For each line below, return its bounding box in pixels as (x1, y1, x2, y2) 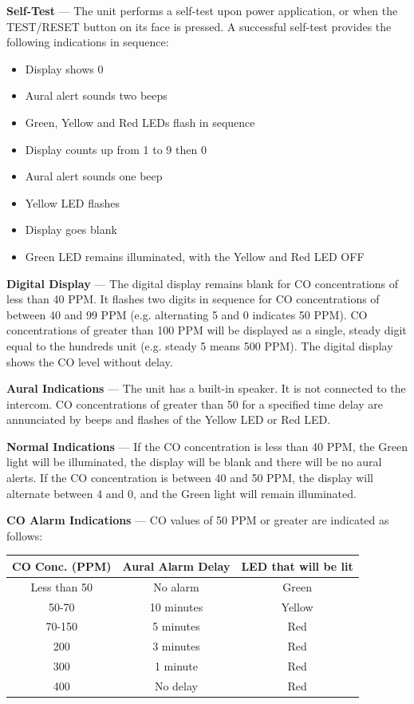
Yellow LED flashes (25, 194, 120, 211)
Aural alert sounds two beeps (25, 87, 168, 104)
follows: (6, 527, 43, 544)
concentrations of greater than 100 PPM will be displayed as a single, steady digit (6, 322, 407, 338)
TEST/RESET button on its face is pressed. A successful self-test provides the (6, 18, 392, 34)
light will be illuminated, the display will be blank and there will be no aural (6, 453, 382, 470)
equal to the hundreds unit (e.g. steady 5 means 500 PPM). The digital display (6, 337, 393, 354)
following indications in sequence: (6, 34, 169, 50)
